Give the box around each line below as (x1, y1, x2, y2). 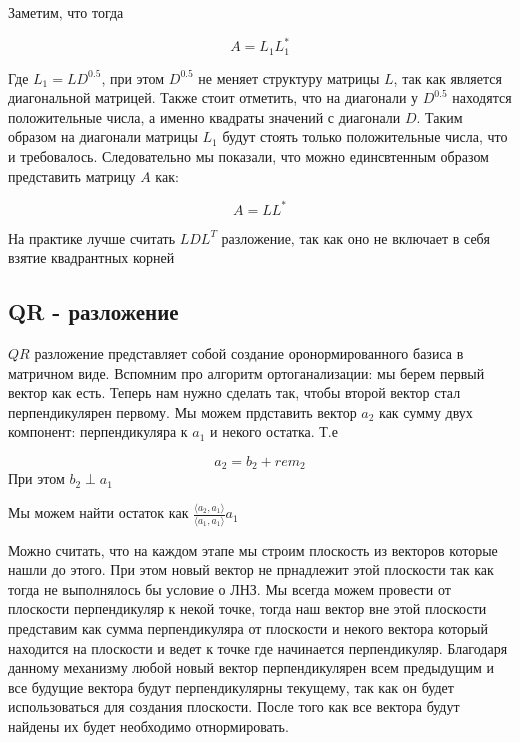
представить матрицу (8, 165, 136, 186)
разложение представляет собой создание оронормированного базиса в (34, 343, 464, 363)
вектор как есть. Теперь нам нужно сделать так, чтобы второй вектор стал (8, 382, 461, 403)
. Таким (416, 106, 463, 127)
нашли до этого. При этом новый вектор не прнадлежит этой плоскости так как (8, 559, 494, 580)
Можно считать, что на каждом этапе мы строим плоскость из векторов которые (8, 539, 498, 560)
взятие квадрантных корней (8, 247, 175, 268)
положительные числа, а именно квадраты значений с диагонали (8, 106, 401, 127)
